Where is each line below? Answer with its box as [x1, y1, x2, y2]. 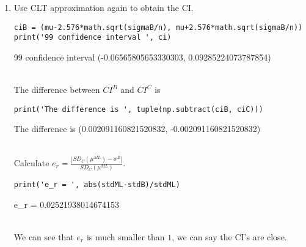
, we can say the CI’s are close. [172, 230, 287, 243]
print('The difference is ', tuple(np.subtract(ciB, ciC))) [13, 105, 263, 114]
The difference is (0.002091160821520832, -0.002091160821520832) [13, 122, 261, 135]
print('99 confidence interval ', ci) [13, 33, 172, 42]
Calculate [13, 156, 49, 169]
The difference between [13, 83, 100, 96]
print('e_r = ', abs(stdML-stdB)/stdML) [13, 180, 180, 190]
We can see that [13, 230, 74, 243]
